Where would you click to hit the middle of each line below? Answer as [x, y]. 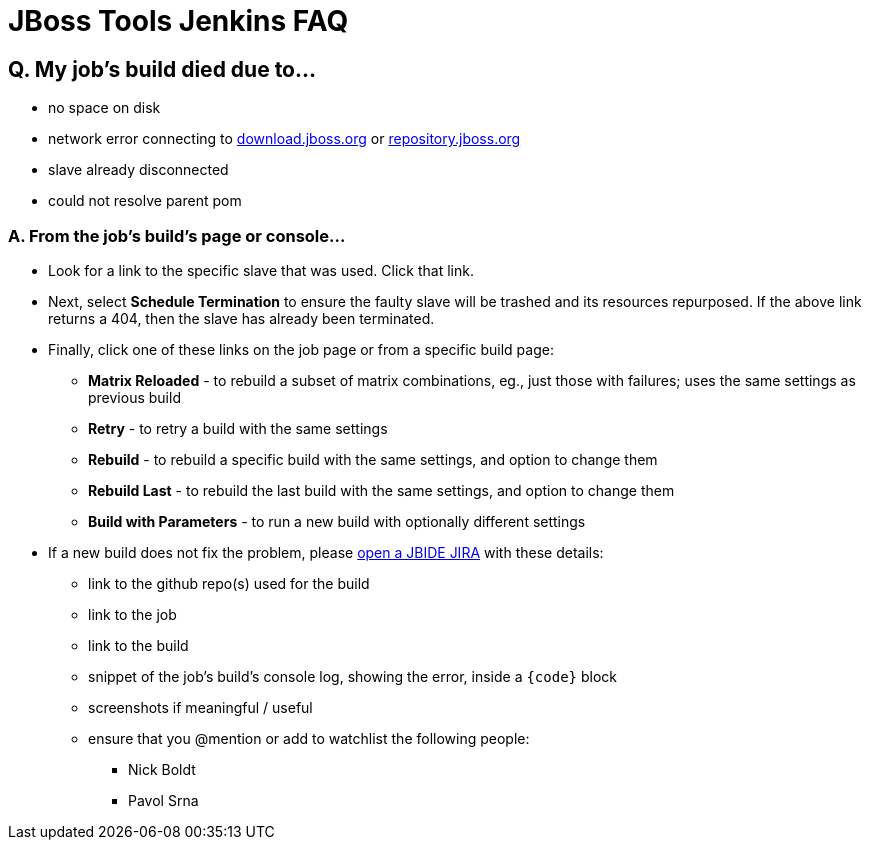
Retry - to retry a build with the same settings [238, 428]
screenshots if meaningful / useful [200, 707]
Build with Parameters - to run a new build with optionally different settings [337, 521]
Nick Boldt [162, 769]
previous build [134, 397]
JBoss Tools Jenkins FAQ [178, 21]
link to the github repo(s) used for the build [229, 583]
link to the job [132, 614]
